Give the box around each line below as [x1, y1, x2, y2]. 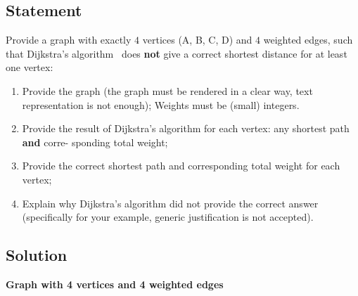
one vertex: [6, 60, 53, 75]
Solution [6, 244, 68, 266]
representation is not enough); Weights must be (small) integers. [22, 97, 300, 112]
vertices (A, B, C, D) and [142, 32, 252, 47]
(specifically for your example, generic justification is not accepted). [22, 210, 314, 224]
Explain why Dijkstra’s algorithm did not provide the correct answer [22, 195, 319, 210]
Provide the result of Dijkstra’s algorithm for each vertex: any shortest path [22, 121, 350, 136]
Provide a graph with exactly [6, 32, 132, 47]
